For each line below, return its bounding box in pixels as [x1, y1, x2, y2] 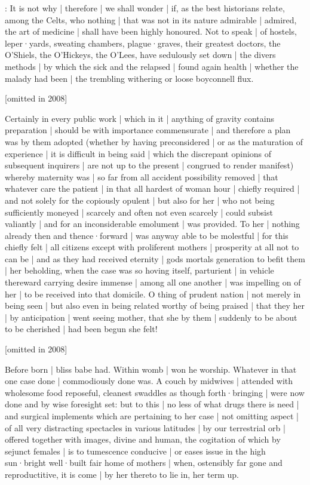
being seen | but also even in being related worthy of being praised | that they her [5, 299, 305, 312]
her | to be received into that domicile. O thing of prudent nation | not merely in [5, 287, 301, 300]
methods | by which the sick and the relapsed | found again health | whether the [5, 60, 299, 72]
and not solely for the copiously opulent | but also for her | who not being [5, 194, 275, 206]
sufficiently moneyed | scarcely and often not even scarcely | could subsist [5, 205, 273, 218]
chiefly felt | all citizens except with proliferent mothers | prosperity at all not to [5, 241, 299, 253]
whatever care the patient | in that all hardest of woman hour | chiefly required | [5, 182, 300, 195]
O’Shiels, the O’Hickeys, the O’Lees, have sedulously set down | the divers [5, 48, 276, 61]
